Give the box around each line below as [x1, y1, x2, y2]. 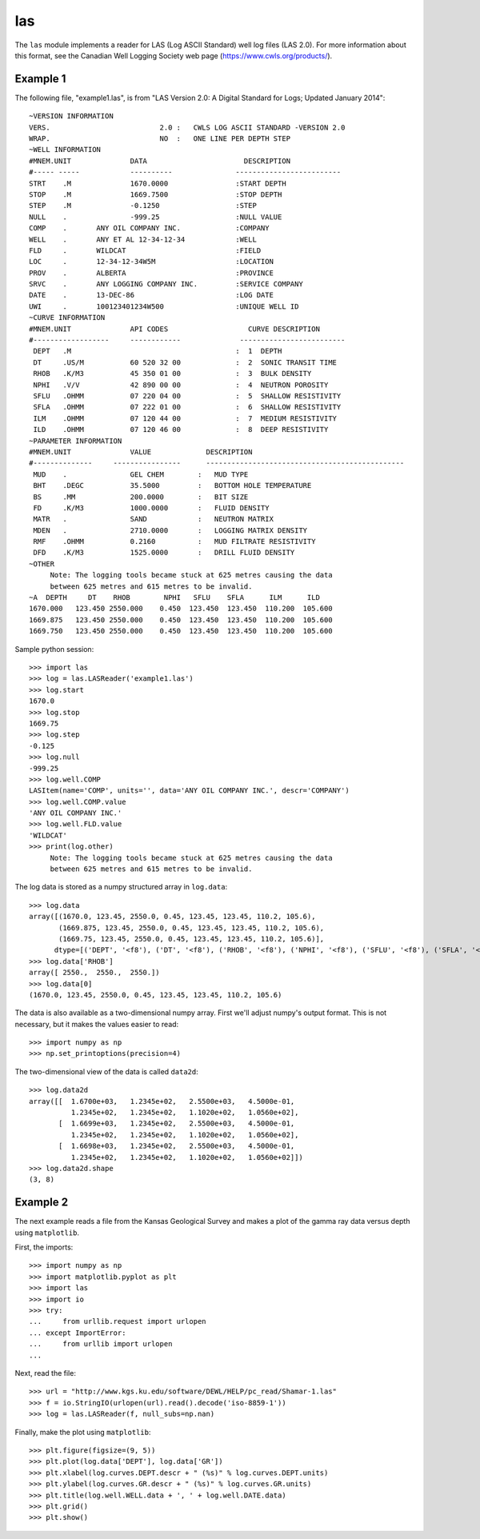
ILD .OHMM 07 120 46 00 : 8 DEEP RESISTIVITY [33, 425, 329, 434]
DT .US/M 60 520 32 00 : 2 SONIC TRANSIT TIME [33, 358, 338, 367]
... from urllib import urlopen [29, 1340, 173, 1349]
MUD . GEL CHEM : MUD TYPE [33, 470, 249, 479]
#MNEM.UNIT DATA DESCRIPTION [29, 156, 291, 166]
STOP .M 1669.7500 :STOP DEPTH [29, 190, 282, 199]
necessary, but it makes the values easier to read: [14, 1019, 179, 1029]
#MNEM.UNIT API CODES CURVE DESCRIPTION [29, 324, 320, 334]
